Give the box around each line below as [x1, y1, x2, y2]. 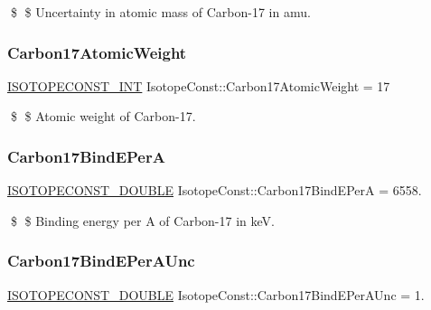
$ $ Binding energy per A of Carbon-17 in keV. [10, 211, 275, 230]
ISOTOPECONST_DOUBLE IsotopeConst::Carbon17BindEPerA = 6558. [7, 181, 422, 200]
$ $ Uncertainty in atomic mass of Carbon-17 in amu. [10, 3, 311, 21]
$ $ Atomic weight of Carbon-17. [10, 107, 196, 126]
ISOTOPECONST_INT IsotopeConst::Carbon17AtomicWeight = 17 [7, 76, 390, 95]
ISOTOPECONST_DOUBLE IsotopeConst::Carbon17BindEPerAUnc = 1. [7, 285, 425, 304]
